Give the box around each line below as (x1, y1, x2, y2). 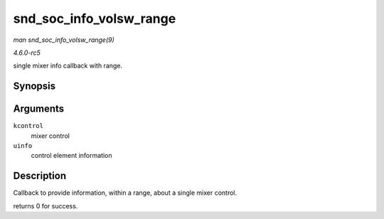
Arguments (13, 103, 65, 115)
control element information (31, 151, 113, 160)
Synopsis (13, 80, 56, 92)
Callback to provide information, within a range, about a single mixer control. (13, 188, 238, 197)
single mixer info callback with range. (13, 61, 123, 70)
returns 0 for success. (13, 201, 78, 210)
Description (13, 170, 67, 182)
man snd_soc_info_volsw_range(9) (13, 36, 115, 44)
